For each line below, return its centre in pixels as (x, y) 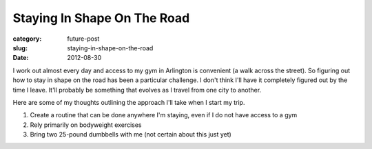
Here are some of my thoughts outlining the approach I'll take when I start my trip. (129, 102)
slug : (20, 48)
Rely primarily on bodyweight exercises (86, 125)
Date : (21, 58)
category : (27, 39)
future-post (83, 39)
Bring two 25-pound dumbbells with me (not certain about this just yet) (131, 135)
